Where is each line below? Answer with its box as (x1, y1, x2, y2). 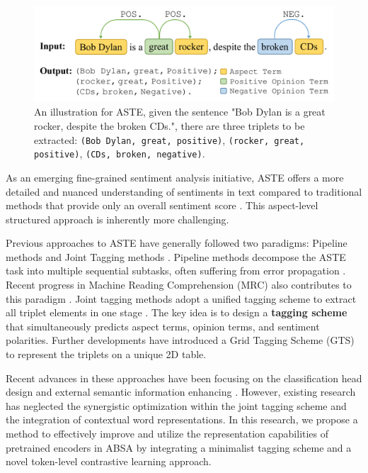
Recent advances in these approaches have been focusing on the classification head (6, 370, 362, 385)
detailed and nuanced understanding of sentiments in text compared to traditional (6, 184, 362, 199)
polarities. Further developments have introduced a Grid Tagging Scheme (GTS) (6, 333, 355, 347)
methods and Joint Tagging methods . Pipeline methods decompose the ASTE (6, 249, 346, 264)
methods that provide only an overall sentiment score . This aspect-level (6, 198, 318, 213)
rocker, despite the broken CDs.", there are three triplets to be (34, 118, 305, 133)
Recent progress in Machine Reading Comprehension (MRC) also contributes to (6, 277, 352, 292)
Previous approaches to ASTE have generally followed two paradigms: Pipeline (6, 235, 347, 250)
